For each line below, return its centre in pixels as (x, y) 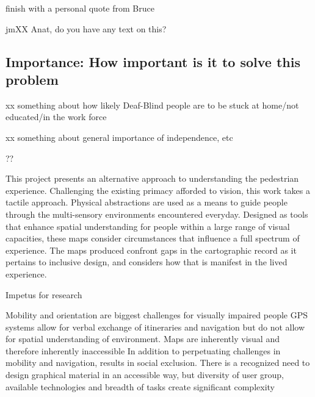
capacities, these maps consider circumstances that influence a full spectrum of (153, 238)
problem (32, 79)
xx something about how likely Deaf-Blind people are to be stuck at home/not (152, 105)
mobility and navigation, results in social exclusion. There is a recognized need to (158, 363)
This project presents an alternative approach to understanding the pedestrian (152, 178)
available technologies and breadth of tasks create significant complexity (140, 386)
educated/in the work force (56, 117)
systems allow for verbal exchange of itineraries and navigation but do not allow (155, 327)
